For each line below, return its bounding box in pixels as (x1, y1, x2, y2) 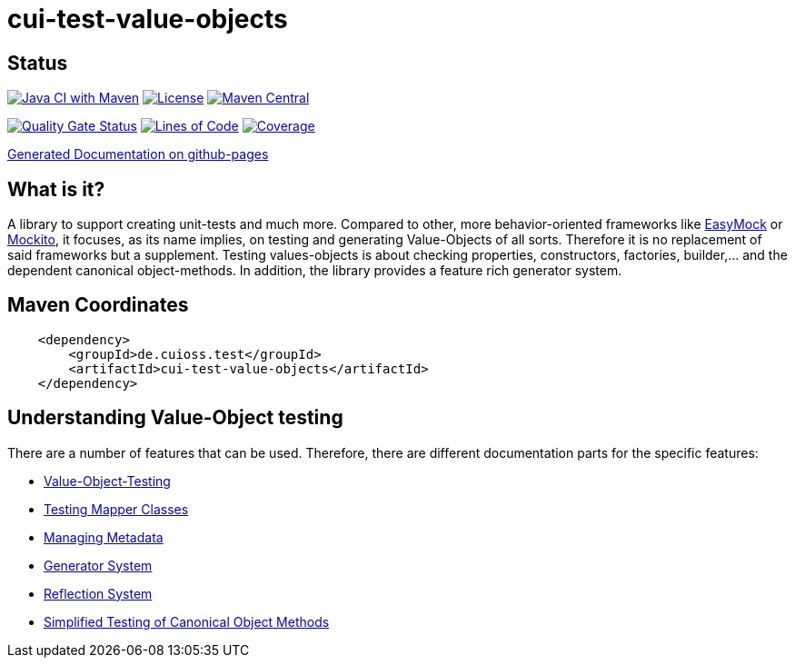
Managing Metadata (44, 529, 164, 545)
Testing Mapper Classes (44, 501, 189, 517)
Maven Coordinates (7, 293, 189, 317)
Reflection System (44, 585, 153, 601)
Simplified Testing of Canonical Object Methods (44, 613, 330, 630)
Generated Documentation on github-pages (7, 146, 269, 163)
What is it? (7, 177, 105, 201)
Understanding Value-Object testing (7, 406, 343, 430)
